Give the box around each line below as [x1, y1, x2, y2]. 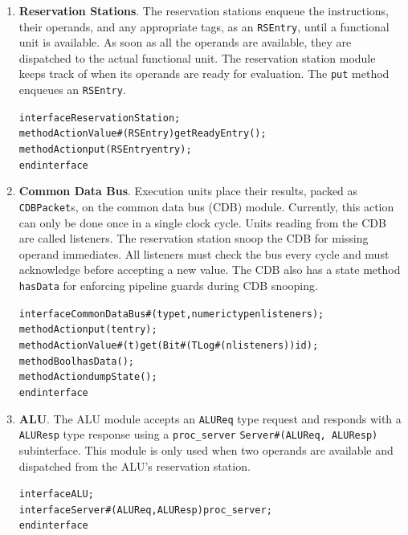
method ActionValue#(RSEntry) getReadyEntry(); [18, 128, 267, 140]
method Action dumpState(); [18, 371, 157, 383]
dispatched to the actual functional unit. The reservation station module [18, 49, 376, 66]
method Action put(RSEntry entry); [18, 144, 192, 156]
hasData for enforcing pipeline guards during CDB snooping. [18, 277, 318, 293]
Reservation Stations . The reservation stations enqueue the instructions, [18, 2, 389, 18]
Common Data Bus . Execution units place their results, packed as [18, 182, 358, 199]
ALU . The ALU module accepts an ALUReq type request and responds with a [18, 410, 402, 427]
